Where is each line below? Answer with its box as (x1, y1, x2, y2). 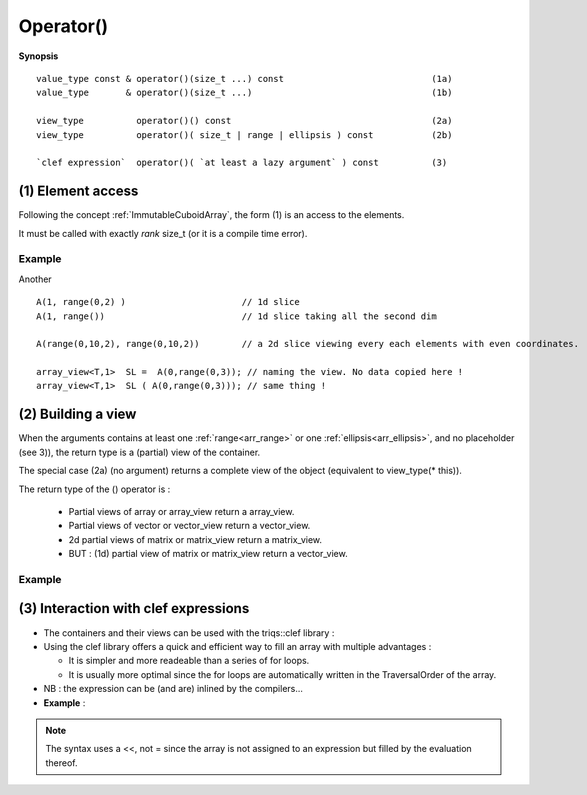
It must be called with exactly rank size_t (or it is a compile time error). (18, 227, 308, 239)
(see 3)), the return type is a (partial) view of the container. (18, 446, 261, 458)
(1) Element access (18, 183, 139, 200)
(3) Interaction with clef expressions (18, 600, 250, 617)
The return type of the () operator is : (18, 483, 171, 495)
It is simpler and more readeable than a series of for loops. (68, 655, 310, 667)
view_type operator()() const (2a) (36, 115, 453, 127)
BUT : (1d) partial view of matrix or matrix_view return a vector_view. (68, 548, 349, 560)
